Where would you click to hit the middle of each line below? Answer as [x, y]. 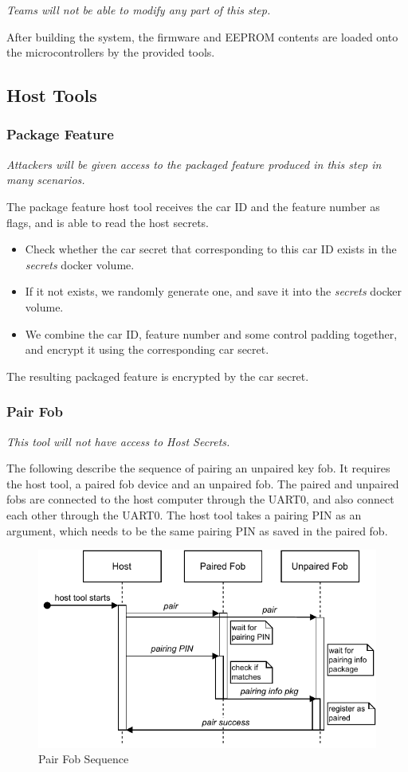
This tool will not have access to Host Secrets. [118, 441]
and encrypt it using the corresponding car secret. [147, 349]
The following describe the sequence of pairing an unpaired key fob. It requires [198, 468]
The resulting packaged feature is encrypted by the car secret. [158, 376]
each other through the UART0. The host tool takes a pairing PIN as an [184, 514]
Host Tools [52, 95]
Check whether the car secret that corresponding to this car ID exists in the [211, 249]
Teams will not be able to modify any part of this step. [139, 10]
